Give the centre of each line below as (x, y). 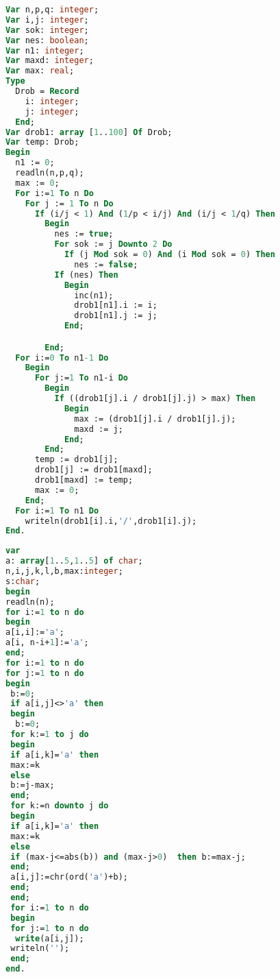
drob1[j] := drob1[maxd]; (93, 470)
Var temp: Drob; (42, 142)
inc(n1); (94, 295)
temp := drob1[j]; (76, 460)
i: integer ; (52, 101)
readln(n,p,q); (50, 173)
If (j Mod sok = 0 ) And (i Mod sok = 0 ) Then (169, 254)
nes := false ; (106, 264)
